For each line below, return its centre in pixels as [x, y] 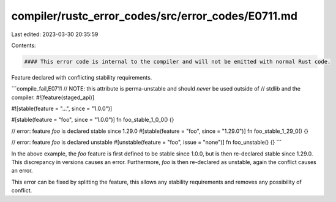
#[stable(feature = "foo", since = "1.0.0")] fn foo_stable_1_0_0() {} [93, 120]
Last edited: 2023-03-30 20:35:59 [55, 34]
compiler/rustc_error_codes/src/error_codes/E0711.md [155, 16]
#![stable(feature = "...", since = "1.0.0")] [62, 109]
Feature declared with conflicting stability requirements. [82, 77]
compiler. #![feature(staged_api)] [53, 97]
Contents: [24, 45]
